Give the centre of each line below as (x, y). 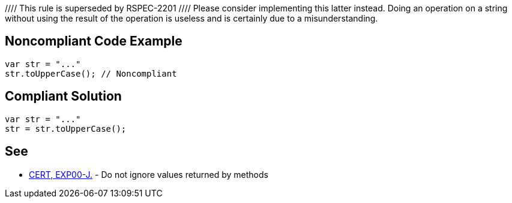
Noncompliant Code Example (94, 41)
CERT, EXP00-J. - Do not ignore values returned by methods (149, 174)
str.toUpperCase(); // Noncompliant (91, 73)
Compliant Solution (63, 96)
